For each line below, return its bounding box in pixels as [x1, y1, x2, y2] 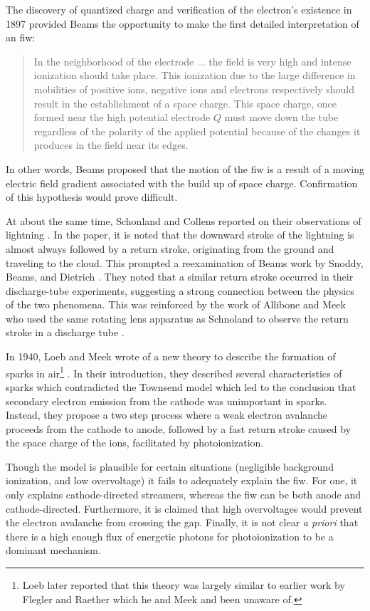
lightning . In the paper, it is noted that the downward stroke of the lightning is [6, 227, 354, 242]
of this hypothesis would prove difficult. [6, 189, 178, 204]
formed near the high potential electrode [33, 110, 211, 125]
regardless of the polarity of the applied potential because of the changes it [33, 123, 361, 138]
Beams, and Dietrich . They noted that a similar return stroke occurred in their [6, 269, 354, 284]
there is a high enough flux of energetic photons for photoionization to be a [6, 528, 334, 543]
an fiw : [6, 30, 36, 45]
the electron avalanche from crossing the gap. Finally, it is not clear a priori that [6, 515, 359, 530]
